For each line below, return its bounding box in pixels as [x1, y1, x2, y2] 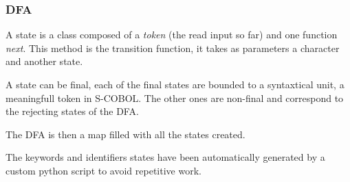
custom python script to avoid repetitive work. [6, 163, 201, 177]
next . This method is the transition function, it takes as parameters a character [6, 40, 340, 55]
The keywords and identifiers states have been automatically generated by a [6, 150, 325, 164]
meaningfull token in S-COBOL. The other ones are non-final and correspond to [6, 90, 344, 105]
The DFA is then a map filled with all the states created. [6, 127, 245, 141]
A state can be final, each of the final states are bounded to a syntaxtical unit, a [6, 77, 344, 91]
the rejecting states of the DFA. [6, 104, 139, 118]
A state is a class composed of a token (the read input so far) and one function [6, 27, 338, 42]
